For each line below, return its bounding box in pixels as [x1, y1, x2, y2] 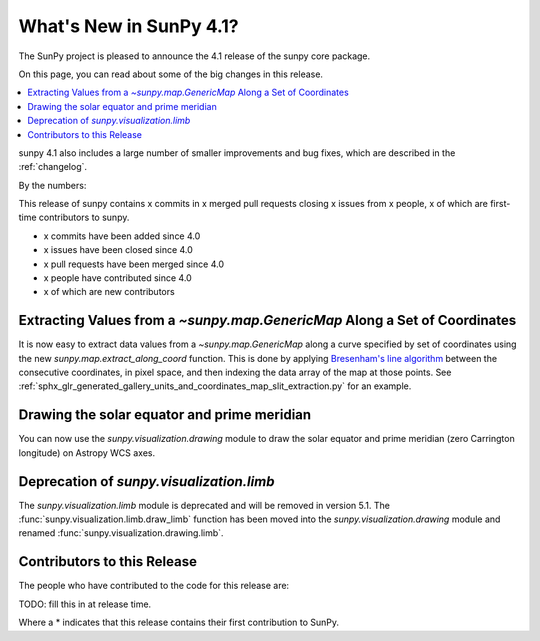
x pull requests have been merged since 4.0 [43, 258, 225, 270]
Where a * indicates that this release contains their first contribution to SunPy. [18, 616, 340, 629]
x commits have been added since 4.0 [43, 230, 201, 242]
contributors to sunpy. [38, 211, 130, 224]
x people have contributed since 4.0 [43, 272, 192, 284]
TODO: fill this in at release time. [18, 598, 152, 610]
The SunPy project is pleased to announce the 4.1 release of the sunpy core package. [18, 50, 371, 62]
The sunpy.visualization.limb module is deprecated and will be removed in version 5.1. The [18, 499, 390, 511]
